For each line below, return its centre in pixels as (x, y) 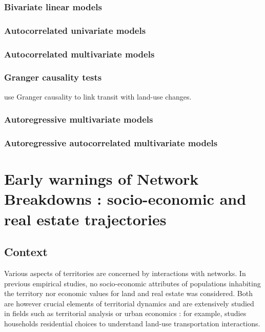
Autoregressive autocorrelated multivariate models (111, 143)
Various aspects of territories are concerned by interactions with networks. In (125, 273)
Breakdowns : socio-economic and (125, 199)
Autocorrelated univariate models (75, 30)
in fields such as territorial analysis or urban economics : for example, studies (125, 313)
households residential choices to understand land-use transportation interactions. (132, 323)
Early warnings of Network (101, 179)
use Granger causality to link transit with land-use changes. (98, 96)
